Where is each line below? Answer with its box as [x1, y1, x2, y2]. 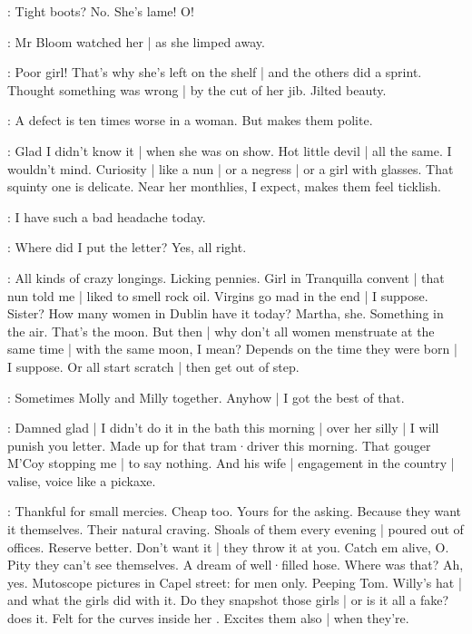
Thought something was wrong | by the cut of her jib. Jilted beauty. [7, 80, 387, 99]
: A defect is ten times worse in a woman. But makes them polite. [7, 111, 373, 130]
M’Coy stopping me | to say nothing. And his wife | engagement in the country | [7, 454, 455, 473]
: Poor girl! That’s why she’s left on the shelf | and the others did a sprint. [7, 63, 422, 82]
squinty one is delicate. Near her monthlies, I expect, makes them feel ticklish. [7, 177, 441, 196]
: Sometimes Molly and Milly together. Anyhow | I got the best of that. [7, 387, 405, 406]
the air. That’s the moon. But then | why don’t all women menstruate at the [7, 321, 435, 340]
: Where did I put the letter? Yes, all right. [7, 238, 247, 257]
